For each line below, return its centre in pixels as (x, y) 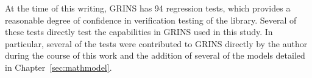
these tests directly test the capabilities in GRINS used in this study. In (139, 32)
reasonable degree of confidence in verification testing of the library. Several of (151, 20)
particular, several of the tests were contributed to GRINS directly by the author (156, 43)
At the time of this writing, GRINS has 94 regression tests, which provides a (148, 8)
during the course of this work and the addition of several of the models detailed (155, 55)
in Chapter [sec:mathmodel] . (58, 67)
